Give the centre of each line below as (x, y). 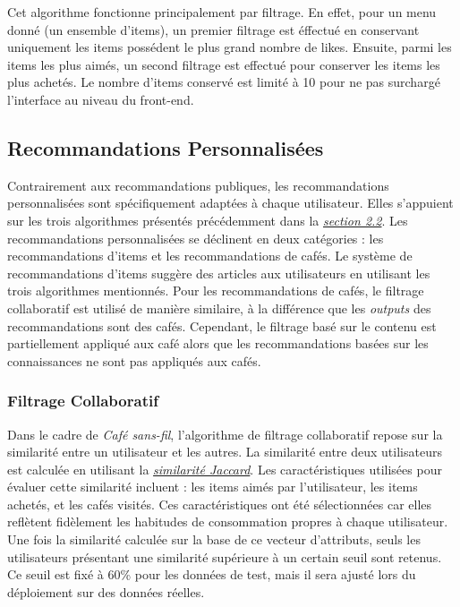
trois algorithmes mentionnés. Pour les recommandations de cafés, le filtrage (216, 291)
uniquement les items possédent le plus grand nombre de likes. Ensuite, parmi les (230, 47)
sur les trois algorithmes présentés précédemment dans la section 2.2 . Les (208, 220)
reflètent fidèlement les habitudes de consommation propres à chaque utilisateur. (228, 522)
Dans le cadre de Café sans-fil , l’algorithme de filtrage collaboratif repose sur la (225, 434)
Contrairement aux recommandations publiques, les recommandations (198, 185)
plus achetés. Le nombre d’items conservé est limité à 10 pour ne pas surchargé (224, 82)
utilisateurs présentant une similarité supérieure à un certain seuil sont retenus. (225, 556)
